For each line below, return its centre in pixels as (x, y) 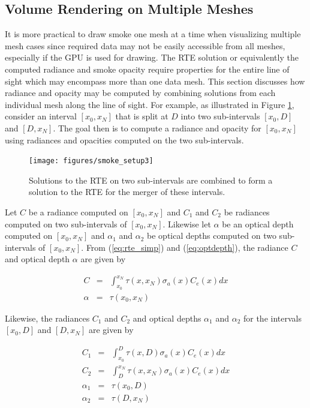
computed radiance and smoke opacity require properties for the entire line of (147, 69)
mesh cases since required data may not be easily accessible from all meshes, (145, 45)
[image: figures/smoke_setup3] (91, 161)
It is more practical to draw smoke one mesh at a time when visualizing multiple (153, 34)
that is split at (142, 116)
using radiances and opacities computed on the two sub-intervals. (124, 139)
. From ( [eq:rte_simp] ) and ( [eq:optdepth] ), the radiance (185, 247)
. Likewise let (187, 223)
